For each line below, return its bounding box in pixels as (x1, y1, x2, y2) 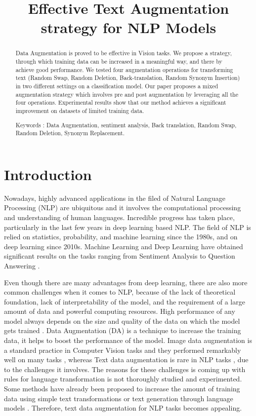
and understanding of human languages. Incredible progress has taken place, (4, 212, 235, 222)
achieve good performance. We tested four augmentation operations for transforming (15, 65, 233, 74)
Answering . (4, 260, 40, 270)
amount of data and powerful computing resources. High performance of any (4, 306, 235, 316)
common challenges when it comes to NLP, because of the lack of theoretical (4, 287, 236, 297)
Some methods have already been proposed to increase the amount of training (4, 383, 240, 394)
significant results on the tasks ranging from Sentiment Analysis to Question (4, 251, 235, 261)
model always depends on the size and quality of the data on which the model (4, 315, 240, 326)
